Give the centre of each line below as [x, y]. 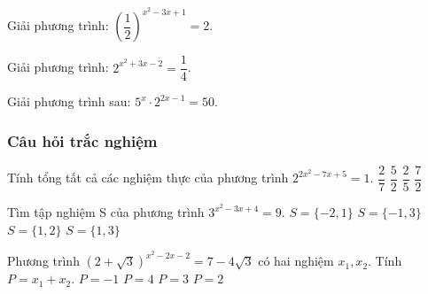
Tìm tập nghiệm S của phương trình [106, 212]
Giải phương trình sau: [69, 101]
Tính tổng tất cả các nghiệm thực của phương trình [148, 178]
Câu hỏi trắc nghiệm [82, 140]
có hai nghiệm [296, 261]
